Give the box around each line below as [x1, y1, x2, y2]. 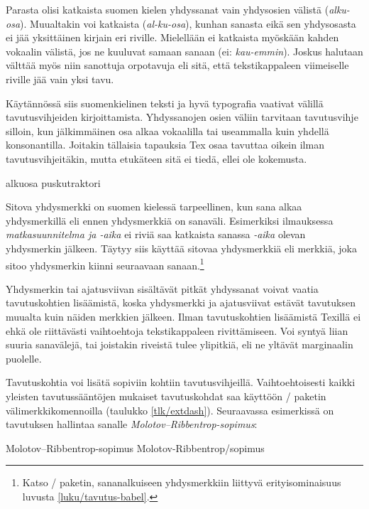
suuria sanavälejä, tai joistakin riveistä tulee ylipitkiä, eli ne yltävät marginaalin [6, 337, 353, 352]
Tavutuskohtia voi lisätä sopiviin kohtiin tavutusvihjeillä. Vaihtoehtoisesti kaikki [6, 375, 356, 390]
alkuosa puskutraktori [6, 175, 101, 190]
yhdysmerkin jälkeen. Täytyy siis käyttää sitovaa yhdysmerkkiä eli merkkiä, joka [6, 240, 357, 255]
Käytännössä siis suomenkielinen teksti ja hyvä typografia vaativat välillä [6, 95, 324, 110]
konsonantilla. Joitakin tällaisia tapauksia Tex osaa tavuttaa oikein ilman [6, 137, 324, 152]
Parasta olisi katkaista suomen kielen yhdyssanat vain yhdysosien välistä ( [6, 2, 329, 16]
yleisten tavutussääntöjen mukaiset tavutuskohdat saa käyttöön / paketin [6, 388, 326, 403]
